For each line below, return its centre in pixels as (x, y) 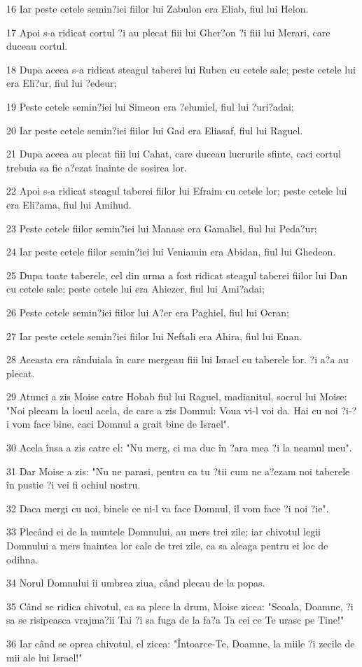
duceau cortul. (37, 46)
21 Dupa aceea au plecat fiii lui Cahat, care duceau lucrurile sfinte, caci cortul (174, 154)
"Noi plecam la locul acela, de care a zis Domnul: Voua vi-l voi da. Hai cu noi (172, 410)
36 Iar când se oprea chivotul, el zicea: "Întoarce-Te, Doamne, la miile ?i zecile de (181, 643)
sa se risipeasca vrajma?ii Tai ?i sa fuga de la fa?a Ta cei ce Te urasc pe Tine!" (175, 620)
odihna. (22, 559)
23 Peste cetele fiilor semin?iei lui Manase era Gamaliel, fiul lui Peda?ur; (162, 228)
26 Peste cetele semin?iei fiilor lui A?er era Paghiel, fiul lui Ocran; (148, 312)
